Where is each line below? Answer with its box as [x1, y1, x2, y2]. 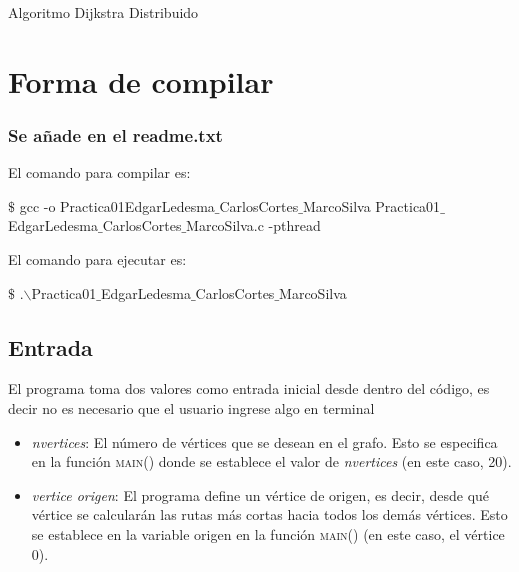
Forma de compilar [8, 60, 274, 101]
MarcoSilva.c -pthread [186, 215, 321, 236]
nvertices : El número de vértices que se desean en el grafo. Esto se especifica [31, 431, 498, 452]
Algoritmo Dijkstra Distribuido [8, 2, 199, 22]
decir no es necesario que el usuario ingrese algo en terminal [8, 397, 375, 418]
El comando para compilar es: [8, 162, 191, 183]
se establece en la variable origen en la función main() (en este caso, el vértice [31, 523, 505, 544]
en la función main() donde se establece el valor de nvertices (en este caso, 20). [31, 451, 512, 472]
